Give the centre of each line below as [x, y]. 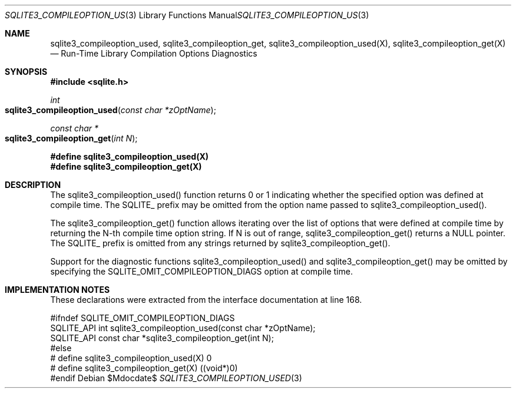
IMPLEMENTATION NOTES [57, 290]
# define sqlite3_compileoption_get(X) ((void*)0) [144, 368]
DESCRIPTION [33, 185]
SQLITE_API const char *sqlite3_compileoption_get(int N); [162, 338]
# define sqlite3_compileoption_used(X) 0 [131, 358]
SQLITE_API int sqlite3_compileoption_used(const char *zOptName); [183, 328]
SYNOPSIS [26, 72]
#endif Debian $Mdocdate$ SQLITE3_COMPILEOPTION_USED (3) [176, 378]
